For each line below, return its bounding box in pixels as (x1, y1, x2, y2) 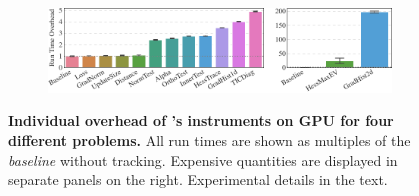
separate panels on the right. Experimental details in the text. (8, 169, 388, 190)
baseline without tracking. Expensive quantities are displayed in (8, 149, 398, 170)
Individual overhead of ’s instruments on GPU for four (8, 110, 394, 131)
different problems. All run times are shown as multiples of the (8, 130, 411, 151)
